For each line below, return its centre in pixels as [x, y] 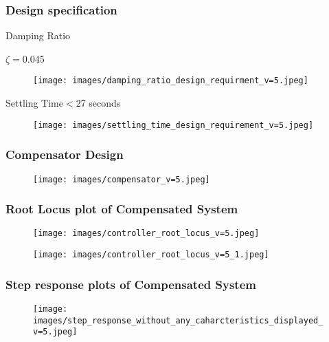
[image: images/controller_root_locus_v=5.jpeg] [146, 234]
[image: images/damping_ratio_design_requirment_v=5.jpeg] [171, 81]
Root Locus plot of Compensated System [122, 209]
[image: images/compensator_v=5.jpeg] [122, 179]
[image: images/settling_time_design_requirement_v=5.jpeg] [173, 125]
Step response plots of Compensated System [131, 284]
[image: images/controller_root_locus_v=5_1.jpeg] [151, 255]
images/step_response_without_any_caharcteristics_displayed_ [178, 320]
